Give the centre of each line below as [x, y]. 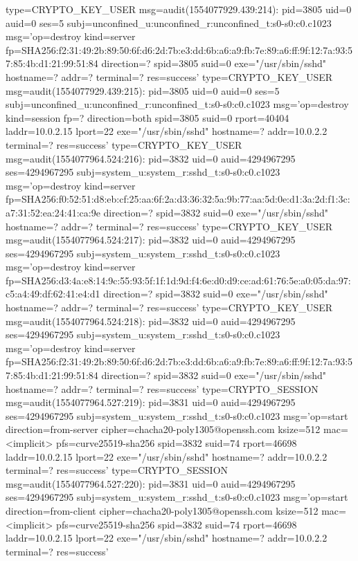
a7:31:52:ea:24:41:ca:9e [53, 212]
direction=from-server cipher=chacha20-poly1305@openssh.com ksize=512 [163, 429]
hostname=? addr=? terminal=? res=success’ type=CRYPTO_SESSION [162, 388]
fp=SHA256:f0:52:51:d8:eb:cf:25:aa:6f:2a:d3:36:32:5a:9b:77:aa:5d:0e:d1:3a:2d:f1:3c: [178, 199]
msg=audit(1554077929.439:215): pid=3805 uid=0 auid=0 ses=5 [143, 90]
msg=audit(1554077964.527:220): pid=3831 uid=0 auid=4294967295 [151, 483]
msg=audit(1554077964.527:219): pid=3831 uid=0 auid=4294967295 [151, 402]
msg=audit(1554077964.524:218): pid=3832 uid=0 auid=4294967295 [151, 321]
